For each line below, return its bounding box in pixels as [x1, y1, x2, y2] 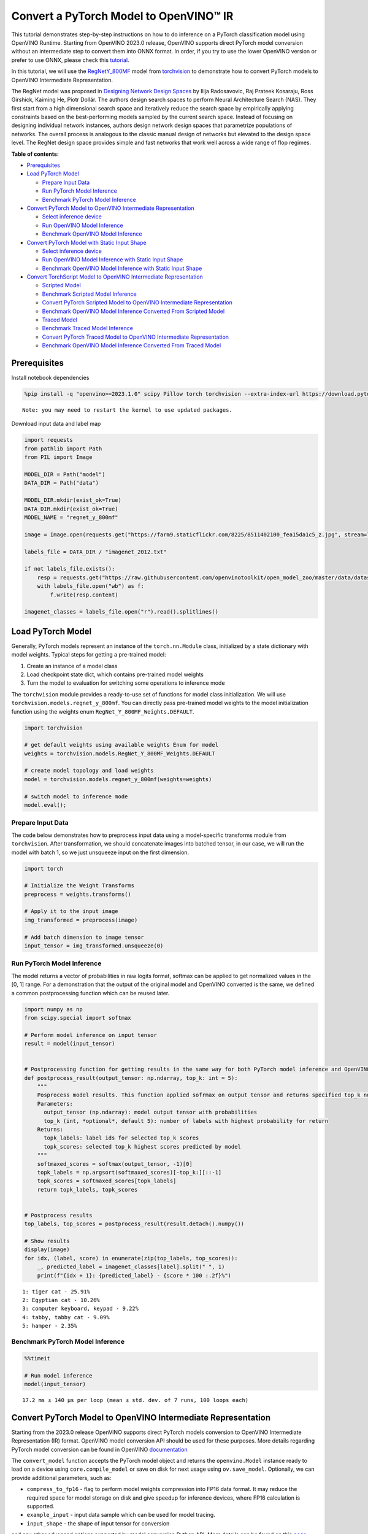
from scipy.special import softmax [24, 1014, 131, 1021]
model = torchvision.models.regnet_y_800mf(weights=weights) [24, 776, 212, 782]
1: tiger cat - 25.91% [22, 1288, 91, 1295]
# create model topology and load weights [24, 767, 154, 774]
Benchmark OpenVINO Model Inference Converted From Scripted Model [42, 307, 225, 315]
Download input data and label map [11, 420, 101, 428]
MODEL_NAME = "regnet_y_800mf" [24, 514, 119, 521]
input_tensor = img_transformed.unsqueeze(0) [24, 942, 164, 949]
